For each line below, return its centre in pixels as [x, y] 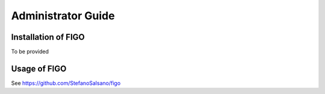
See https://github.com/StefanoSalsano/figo [66, 83]
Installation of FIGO [48, 37]
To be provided [30, 52]
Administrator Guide [63, 16]
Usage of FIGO [39, 68]
